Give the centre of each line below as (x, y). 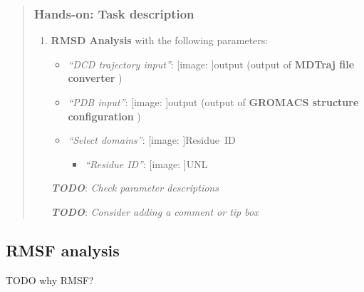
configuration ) (104, 116)
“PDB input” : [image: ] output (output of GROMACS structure (213, 102)
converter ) (95, 78)
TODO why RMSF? (50, 280)
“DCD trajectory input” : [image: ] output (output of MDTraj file (211, 64)
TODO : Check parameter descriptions (135, 188)
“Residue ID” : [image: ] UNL (146, 163)
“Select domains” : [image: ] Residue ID (152, 140)
